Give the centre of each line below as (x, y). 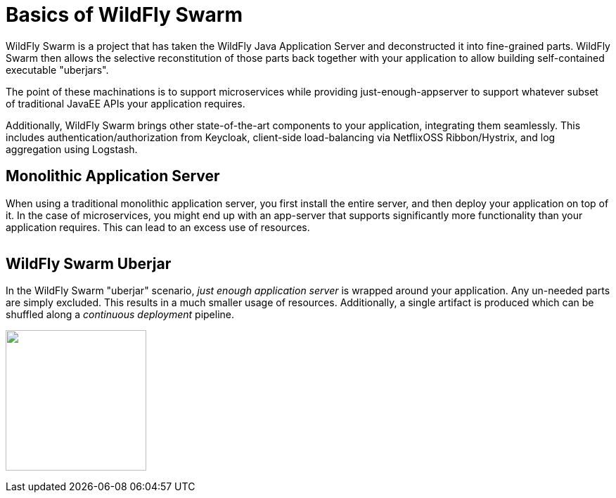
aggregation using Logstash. (72, 149)
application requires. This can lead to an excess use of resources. (158, 227)
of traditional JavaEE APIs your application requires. (126, 103)
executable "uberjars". (57, 70)
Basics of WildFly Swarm (124, 15)
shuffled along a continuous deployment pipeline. (120, 315)
